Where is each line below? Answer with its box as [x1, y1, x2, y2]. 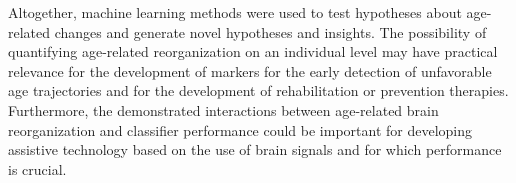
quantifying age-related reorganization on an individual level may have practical [8, 41, 498, 62]
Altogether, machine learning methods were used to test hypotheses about [8, 2, 462, 22]
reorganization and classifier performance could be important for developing [8, 119, 473, 140]
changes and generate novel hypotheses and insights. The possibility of [54, 21, 487, 42]
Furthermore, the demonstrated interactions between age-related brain [8, 99, 439, 120]
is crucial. [8, 158, 67, 179]
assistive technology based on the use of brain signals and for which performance [8, 139, 502, 160]
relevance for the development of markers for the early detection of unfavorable [8, 60, 492, 81]
